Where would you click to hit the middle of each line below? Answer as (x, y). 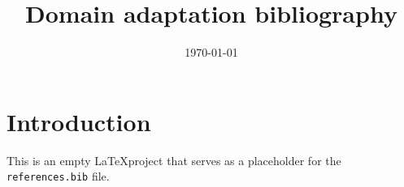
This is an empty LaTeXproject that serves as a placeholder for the (174, 160)
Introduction (79, 121)
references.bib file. (58, 176)
